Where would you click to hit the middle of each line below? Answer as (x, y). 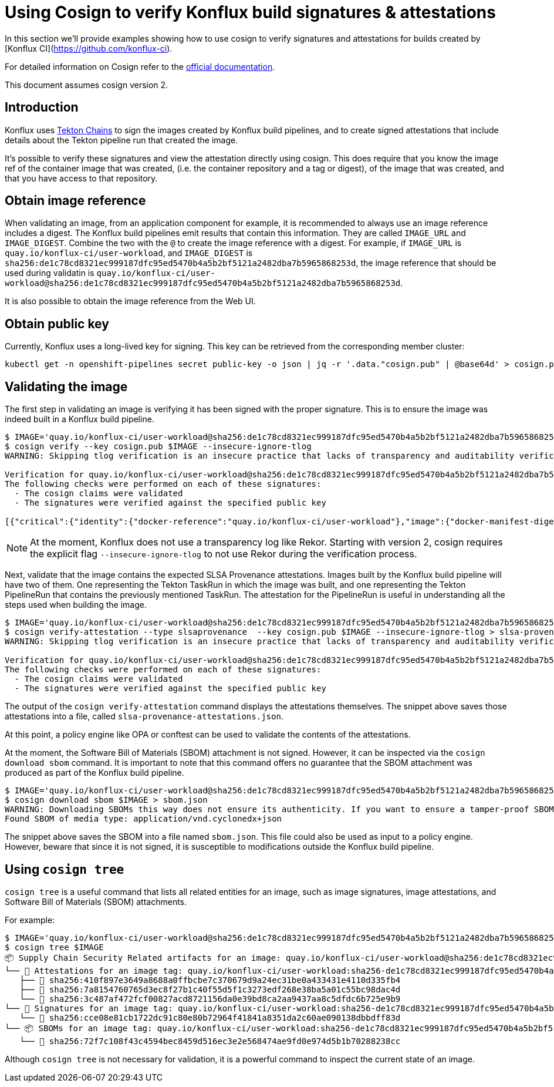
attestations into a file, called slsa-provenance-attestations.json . (144, 716)
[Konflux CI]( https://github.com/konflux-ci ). (89, 48)
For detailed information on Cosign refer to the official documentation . (140, 66)
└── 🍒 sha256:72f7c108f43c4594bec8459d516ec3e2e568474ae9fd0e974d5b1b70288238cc (210, 1041)
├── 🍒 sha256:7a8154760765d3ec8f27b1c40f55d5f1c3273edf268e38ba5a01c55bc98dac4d (210, 989)
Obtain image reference (75, 201)
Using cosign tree (65, 869)
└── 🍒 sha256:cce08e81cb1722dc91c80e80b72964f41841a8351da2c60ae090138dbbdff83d (210, 1017)
